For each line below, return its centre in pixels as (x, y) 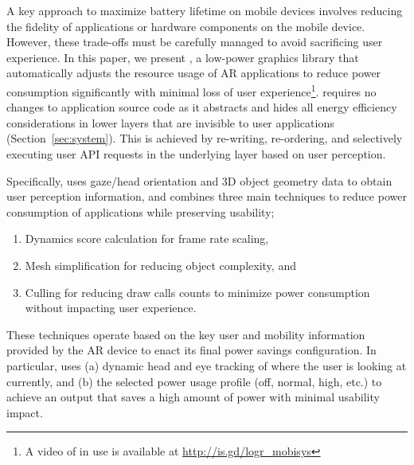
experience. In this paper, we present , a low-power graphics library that (183, 57)
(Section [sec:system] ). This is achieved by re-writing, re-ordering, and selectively (205, 138)
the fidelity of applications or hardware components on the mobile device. (186, 26)
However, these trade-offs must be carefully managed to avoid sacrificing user (195, 42)
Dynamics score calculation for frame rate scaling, (147, 238)
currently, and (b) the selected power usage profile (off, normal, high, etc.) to (194, 381)
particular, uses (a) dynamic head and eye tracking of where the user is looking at (207, 365)
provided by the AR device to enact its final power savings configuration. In (191, 350)
